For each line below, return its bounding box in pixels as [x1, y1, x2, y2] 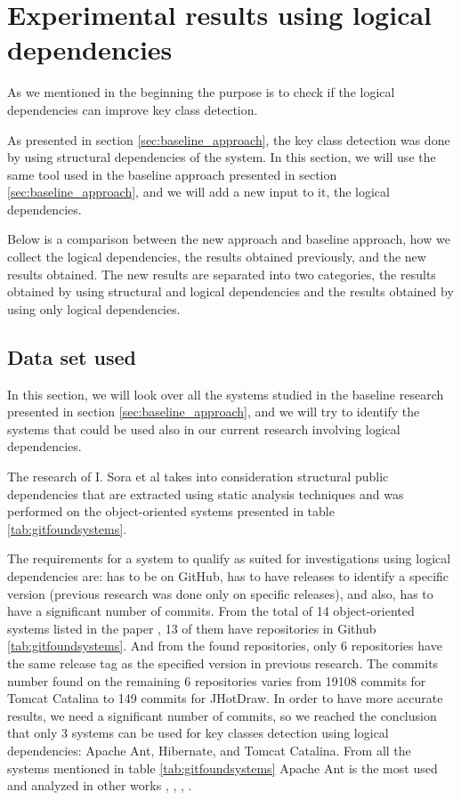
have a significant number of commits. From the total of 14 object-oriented [7, 602, 415, 620]
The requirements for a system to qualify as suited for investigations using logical [7, 549, 451, 568]
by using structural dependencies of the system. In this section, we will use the [7, 148, 436, 166]
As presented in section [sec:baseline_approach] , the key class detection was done [7, 130, 450, 149]
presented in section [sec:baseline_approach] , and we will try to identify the [7, 402, 420, 421]
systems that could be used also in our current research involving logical [7, 419, 400, 438]
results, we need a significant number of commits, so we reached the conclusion [7, 706, 437, 724]
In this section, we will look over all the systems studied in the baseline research [7, 384, 444, 403]
